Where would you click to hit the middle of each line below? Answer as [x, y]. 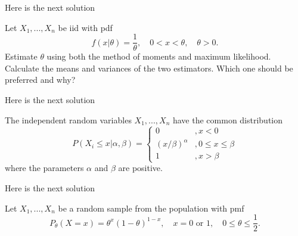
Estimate [21, 56]
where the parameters [44, 168]
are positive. [140, 168]
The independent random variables [68, 119]
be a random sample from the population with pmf [151, 208]
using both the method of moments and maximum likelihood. [159, 56]
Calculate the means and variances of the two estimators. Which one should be [149, 68]
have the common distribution [228, 119]
